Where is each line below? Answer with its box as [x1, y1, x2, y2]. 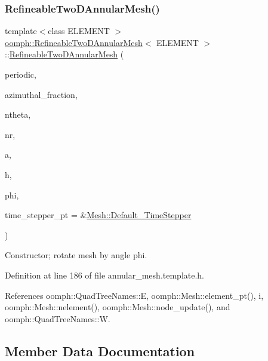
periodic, [5, 68, 36, 80]
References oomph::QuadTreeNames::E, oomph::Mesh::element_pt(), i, [5, 289, 264, 301]
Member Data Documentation [5, 341, 195, 360]
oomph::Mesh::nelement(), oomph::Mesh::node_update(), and [5, 301, 230, 313]
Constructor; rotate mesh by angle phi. [5, 249, 147, 261]
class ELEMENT [48, 25, 110, 37]
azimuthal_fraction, [5, 88, 78, 100]
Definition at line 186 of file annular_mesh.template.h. [5, 268, 205, 281]
